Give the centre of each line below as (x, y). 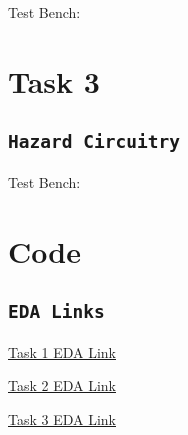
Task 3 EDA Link (62, 418)
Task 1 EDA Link (62, 351)
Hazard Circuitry (94, 142)
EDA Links (56, 312)
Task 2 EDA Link (62, 385)
